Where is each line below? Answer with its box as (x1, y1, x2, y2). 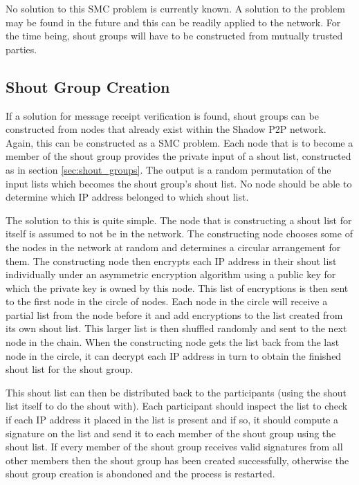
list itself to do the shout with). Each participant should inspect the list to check (6, 399, 348, 413)
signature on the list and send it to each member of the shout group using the (6, 425, 336, 440)
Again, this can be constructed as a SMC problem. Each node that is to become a (6, 135, 353, 149)
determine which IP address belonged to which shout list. (6, 190, 249, 204)
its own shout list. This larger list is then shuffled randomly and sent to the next (6, 321, 347, 336)
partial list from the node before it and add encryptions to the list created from (6, 307, 343, 322)
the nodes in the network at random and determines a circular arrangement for (6, 239, 341, 254)
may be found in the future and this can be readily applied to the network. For (6, 15, 341, 29)
